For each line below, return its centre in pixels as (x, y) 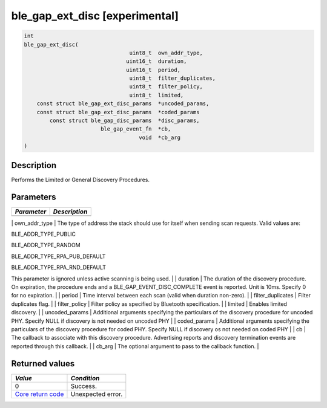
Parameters (34, 197)
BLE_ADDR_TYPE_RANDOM (46, 245)
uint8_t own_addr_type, (166, 53)
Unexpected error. (97, 394)
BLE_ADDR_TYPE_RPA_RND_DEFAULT (58, 267)
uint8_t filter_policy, (166, 87)
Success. (84, 386)
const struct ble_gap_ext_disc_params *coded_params (118, 112)
